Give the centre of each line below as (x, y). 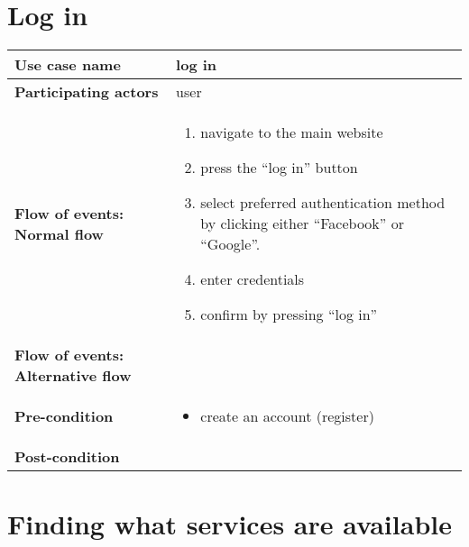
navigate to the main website (292, 132)
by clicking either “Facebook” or (302, 223)
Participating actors (87, 92)
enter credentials (253, 279)
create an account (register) (287, 416)
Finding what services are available (230, 524)
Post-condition (67, 457)
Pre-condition (64, 416)
